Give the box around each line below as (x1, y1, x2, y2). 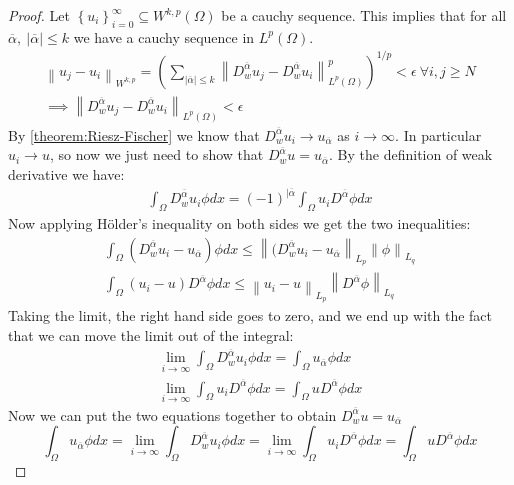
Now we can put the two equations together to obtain (8, 404, 337, 425)
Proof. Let (8, 5, 70, 25)
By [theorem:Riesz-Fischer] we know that (8, 124, 260, 145)
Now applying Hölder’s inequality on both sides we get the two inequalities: (8, 212, 471, 233)
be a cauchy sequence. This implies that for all (221, 5, 507, 25)
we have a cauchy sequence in (73, 26, 255, 47)
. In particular (395, 124, 482, 145)
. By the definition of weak (329, 144, 493, 165)
